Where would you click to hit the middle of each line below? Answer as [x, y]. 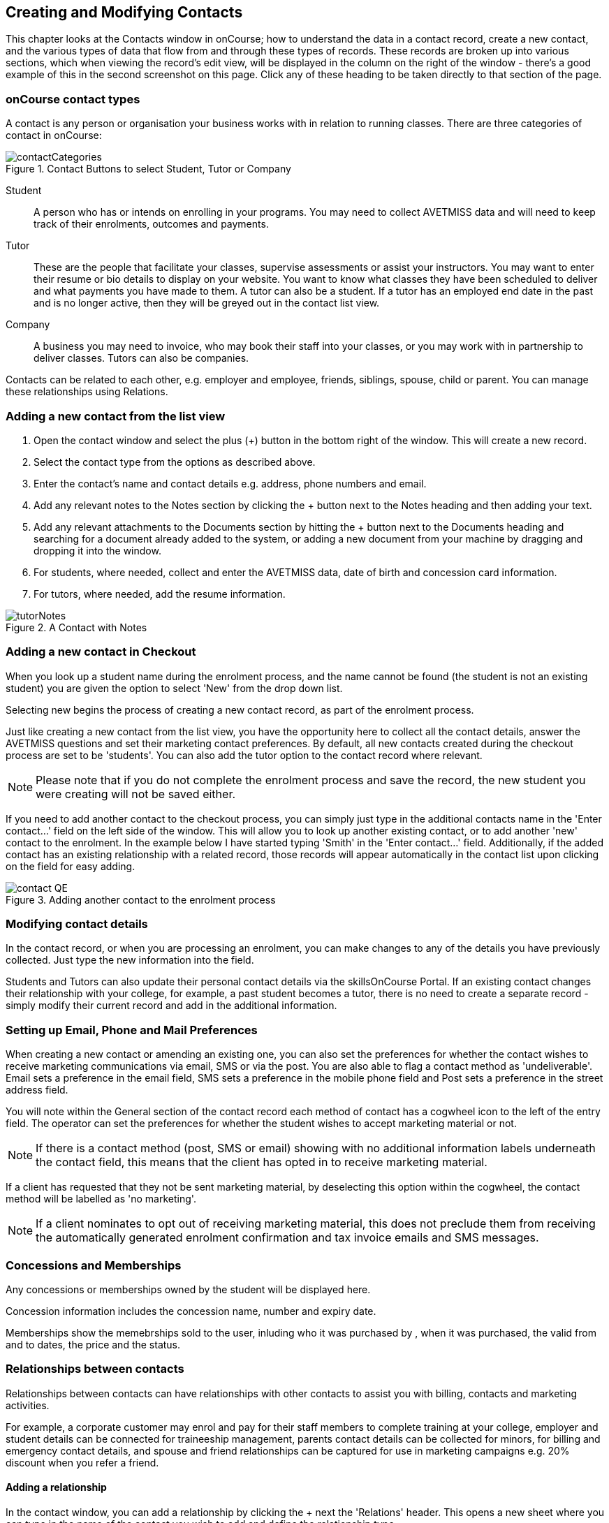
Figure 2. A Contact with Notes [76, 627]
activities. [28, 1405]
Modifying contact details [77, 924]
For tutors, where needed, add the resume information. [160, 594]
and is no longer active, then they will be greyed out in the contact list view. [207, 303]
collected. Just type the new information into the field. [130, 960]
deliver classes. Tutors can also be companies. [141, 358]
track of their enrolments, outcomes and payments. [151, 224]
